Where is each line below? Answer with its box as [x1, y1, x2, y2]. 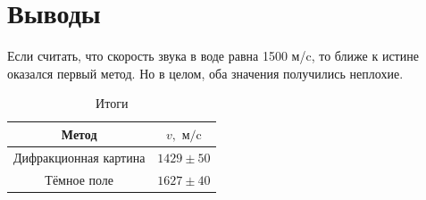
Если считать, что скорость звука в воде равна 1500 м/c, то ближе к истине [7, 46, 419, 65]
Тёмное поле [45, 170, 114, 188]
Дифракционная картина [13, 147, 146, 166]
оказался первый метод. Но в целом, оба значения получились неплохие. [7, 63, 404, 82]
